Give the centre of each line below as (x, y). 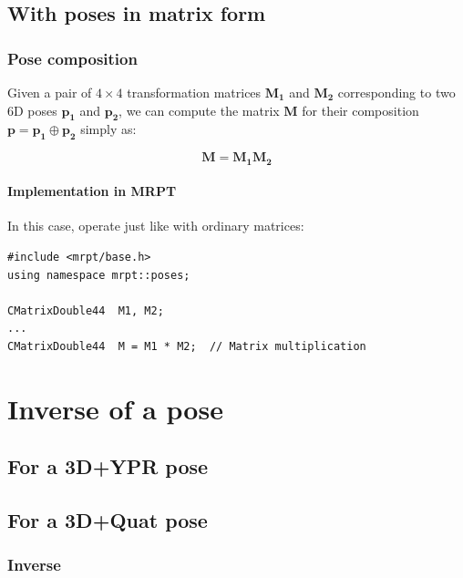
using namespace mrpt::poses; (99, 275)
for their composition (360, 110)
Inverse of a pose (115, 408)
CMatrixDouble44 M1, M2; (86, 310)
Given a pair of (50, 92)
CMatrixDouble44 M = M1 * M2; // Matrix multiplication (187, 346)
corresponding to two (396, 92)
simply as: (108, 129)
